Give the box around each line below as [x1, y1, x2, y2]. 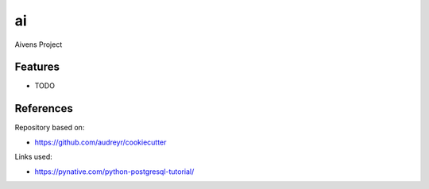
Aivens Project [14, 40, 63, 49]
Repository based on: [14, 123, 85, 133]
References [14, 102, 73, 115]
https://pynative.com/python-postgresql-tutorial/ [34, 167, 195, 176]
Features [14, 60, 60, 74]
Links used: [14, 152, 53, 162]
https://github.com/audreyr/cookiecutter [34, 137, 167, 147]
